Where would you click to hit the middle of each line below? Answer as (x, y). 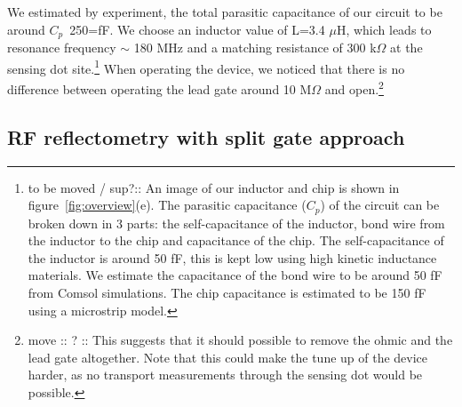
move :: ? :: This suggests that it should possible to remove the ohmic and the (240, 340)
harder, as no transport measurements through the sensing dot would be (225, 375)
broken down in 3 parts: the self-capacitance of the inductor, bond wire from (236, 223)
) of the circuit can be (380, 205)
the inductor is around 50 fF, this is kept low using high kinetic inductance (232, 257)
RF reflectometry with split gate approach (206, 136)
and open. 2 (354, 88)
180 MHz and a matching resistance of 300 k (255, 48)
